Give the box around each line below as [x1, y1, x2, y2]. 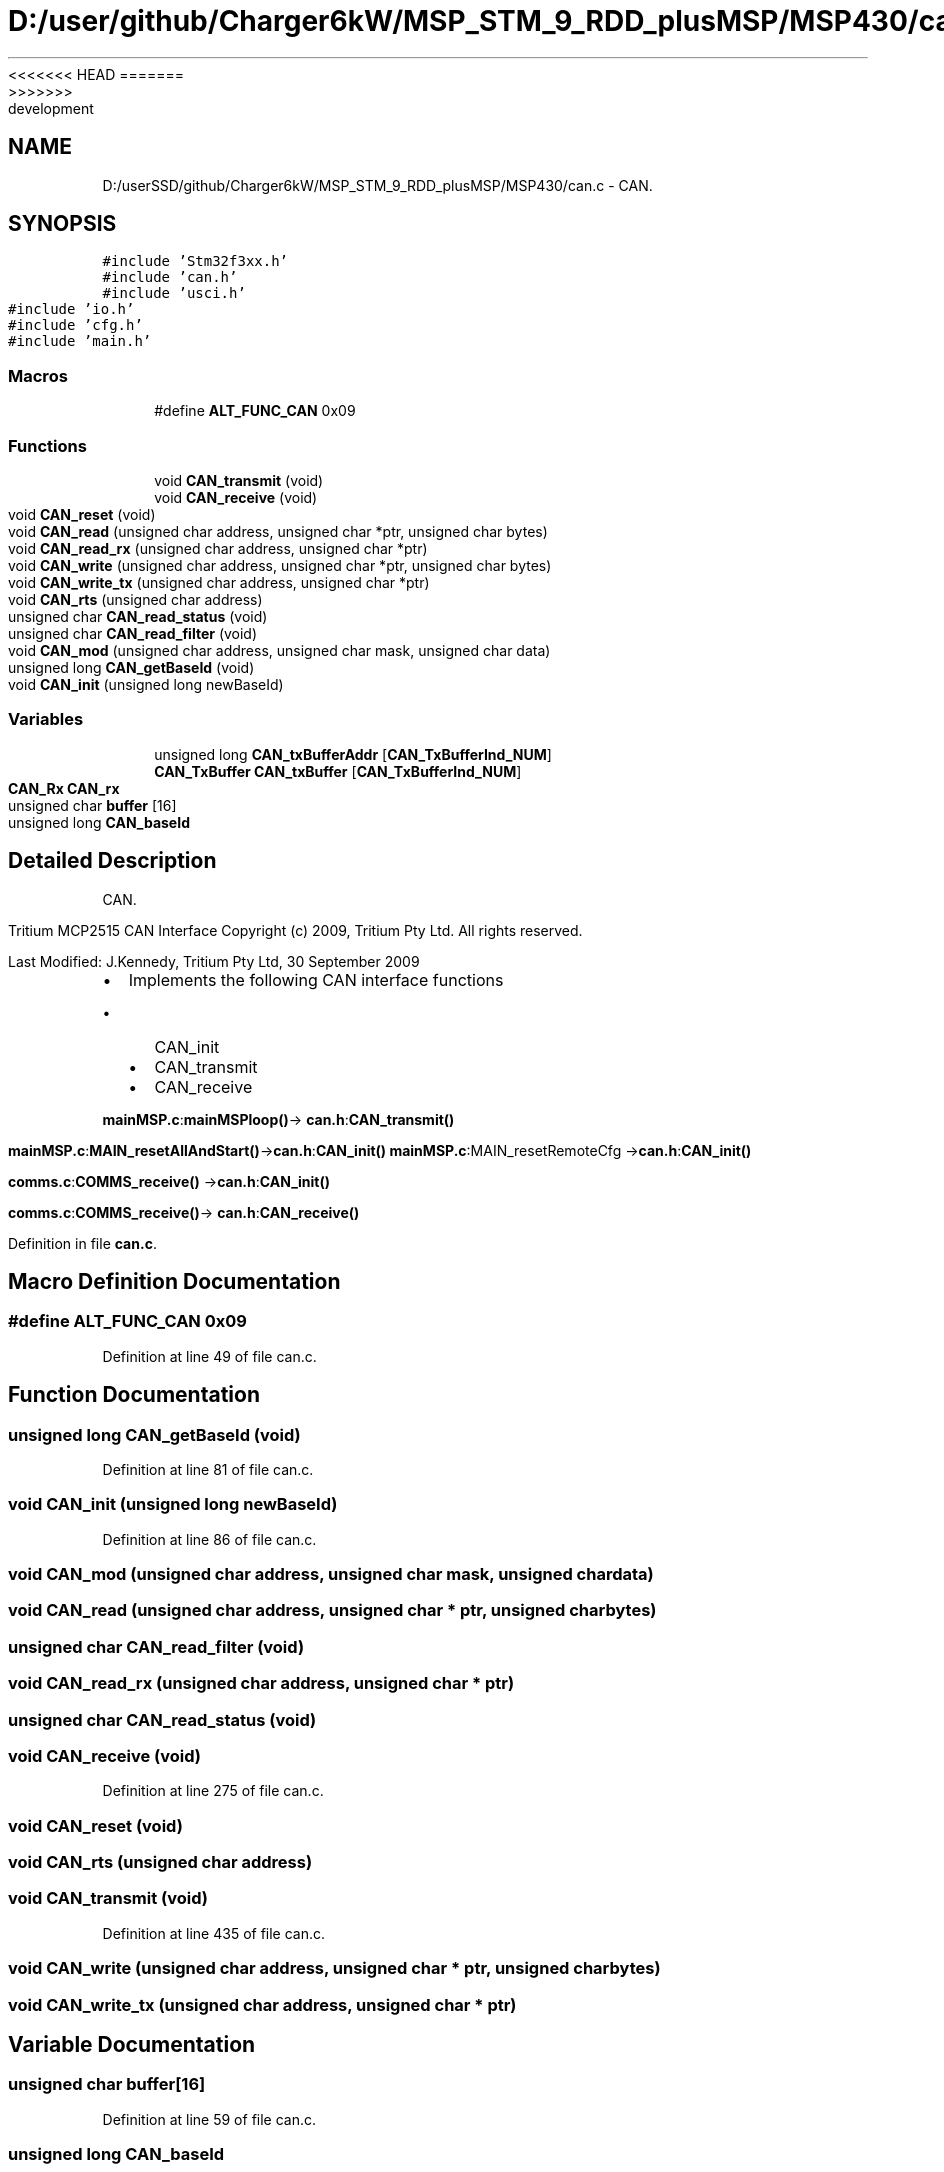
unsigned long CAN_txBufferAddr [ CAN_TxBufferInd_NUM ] [154, 745, 552, 763]
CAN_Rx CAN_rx [8, 779, 120, 797]
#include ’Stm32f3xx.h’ [102, 253, 289, 270]
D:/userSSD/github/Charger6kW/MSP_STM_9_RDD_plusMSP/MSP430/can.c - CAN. [102, 176, 653, 194]
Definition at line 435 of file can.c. [102, 1924, 326, 1942]
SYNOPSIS [8, 211, 117, 237]
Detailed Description [8, 848, 217, 874]
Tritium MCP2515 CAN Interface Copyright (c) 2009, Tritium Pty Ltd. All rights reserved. [8, 921, 583, 939]
